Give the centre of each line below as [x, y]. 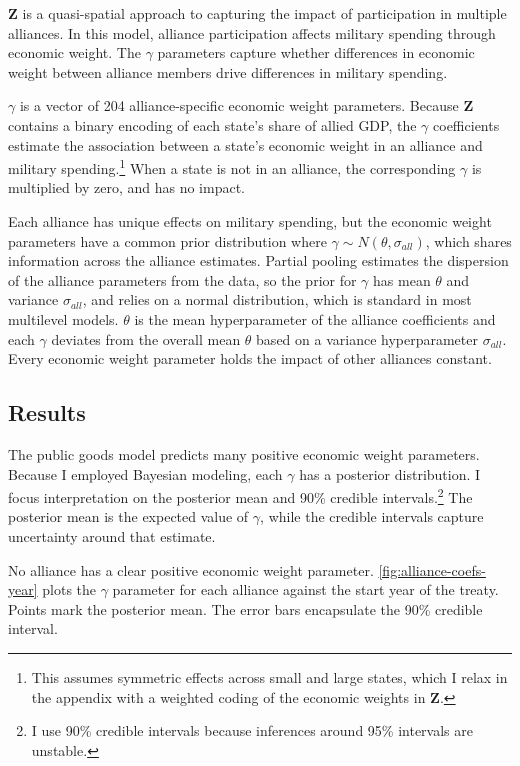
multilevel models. [63, 318]
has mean [402, 279]
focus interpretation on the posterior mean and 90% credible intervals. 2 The [240, 495]
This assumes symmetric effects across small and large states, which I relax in [269, 676]
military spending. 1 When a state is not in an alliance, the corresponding [232, 166]
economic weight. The [74, 52]
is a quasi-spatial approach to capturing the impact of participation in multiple [264, 13]
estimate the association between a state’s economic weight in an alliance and [245, 144]
